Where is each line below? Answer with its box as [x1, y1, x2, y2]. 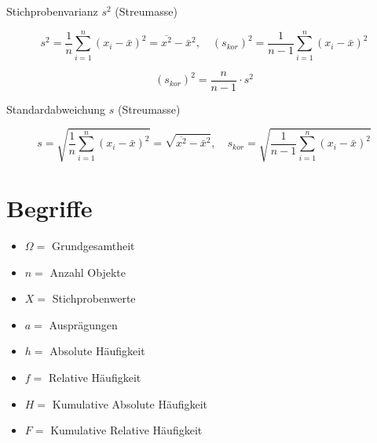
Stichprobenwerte [52, 290, 136, 307]
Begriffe [6, 192, 93, 224]
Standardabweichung [6, 100, 106, 117]
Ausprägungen [49, 316, 118, 332]
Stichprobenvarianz [6, 3, 98, 19]
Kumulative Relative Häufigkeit [50, 422, 203, 438]
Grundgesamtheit [51, 238, 135, 254]
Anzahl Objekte [49, 263, 126, 280]
